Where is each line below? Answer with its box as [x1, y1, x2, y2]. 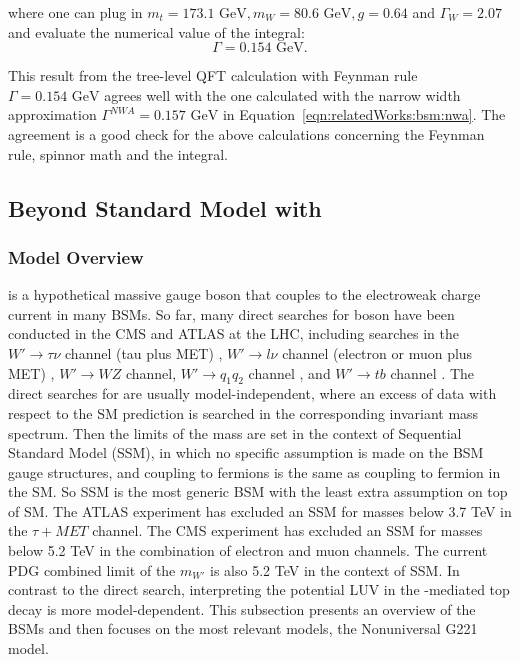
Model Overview [8, 244, 144, 269]
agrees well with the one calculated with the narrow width [104, 84, 461, 105]
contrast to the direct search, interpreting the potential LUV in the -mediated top [8, 579, 510, 600]
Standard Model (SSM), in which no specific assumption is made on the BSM [8, 442, 484, 463]
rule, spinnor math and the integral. [8, 143, 228, 164]
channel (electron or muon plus [282, 342, 473, 363]
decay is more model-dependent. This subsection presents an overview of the [8, 598, 476, 619]
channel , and [248, 362, 331, 383]
